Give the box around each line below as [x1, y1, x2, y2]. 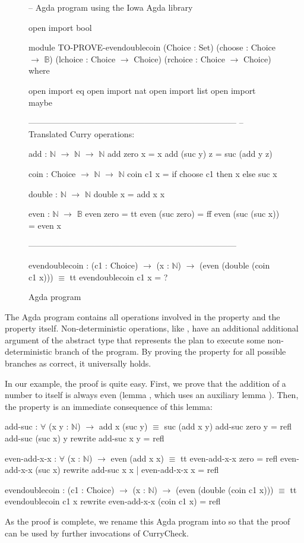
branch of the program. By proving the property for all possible [55, 345, 286, 358]
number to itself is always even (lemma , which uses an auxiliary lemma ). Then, [5, 389, 299, 401]
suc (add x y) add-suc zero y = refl [164, 420, 292, 432]
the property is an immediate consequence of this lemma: [5, 400, 213, 412]
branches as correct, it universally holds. [5, 357, 151, 370]
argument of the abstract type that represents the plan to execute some [5, 333, 265, 346]
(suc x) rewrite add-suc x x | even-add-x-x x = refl [35, 463, 219, 476]
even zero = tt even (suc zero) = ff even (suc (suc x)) [85, 207, 280, 220]
